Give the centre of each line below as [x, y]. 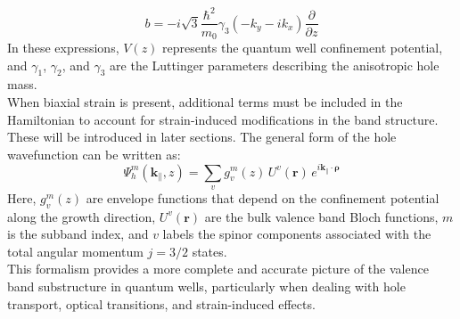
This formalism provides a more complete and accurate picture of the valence [218, 269]
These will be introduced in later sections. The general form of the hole [202, 137]
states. [209, 251]
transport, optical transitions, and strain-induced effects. [161, 303]
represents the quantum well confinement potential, [303, 48]
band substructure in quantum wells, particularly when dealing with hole [206, 286]
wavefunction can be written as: [94, 154]
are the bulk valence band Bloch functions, [321, 216]
